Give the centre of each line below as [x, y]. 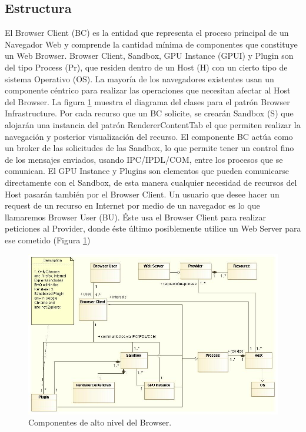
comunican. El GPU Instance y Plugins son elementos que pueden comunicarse [147, 171]
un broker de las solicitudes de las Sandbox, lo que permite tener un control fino [149, 148]
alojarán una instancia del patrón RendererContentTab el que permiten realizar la [153, 124]
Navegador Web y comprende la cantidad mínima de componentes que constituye [151, 44]
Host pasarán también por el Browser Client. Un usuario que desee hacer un [142, 194]
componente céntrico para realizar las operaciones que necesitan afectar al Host [148, 90]
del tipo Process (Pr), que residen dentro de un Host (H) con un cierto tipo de [146, 67]
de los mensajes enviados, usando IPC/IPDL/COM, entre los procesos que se [144, 159]
